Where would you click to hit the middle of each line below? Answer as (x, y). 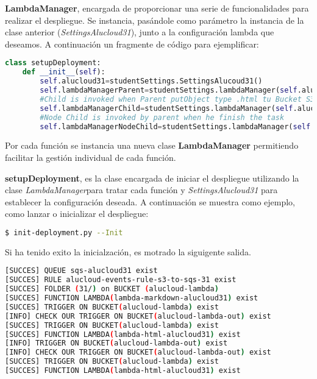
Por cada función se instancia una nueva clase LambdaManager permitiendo (152, 145)
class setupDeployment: (53, 63)
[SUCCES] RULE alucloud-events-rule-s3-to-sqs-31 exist (121, 280)
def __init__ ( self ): (64, 72)
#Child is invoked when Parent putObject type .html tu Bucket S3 (177, 99)
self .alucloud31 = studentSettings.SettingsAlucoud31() (151, 81)
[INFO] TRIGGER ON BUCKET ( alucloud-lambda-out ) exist (116, 343)
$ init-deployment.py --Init (64, 232)
